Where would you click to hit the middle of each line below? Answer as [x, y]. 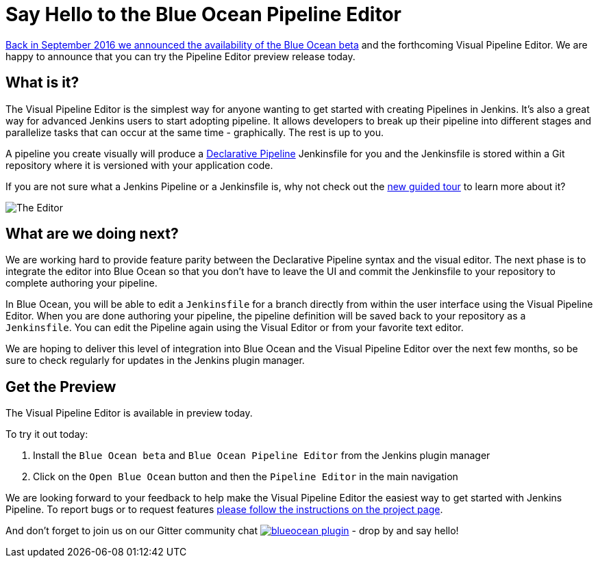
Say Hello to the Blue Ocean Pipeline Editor [203, 14]
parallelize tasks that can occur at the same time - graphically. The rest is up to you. [195, 132]
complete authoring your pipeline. [82, 283]
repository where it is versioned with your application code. [139, 165]
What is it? [42, 83]
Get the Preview [61, 387]
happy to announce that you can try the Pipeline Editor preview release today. [180, 56]
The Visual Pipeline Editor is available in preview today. [129, 413]
